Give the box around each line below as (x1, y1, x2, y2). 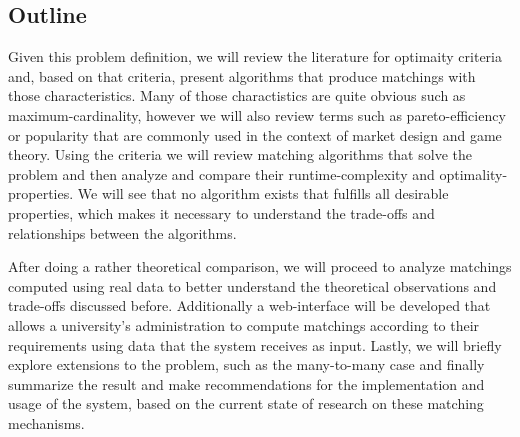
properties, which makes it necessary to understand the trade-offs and (8, 202, 435, 223)
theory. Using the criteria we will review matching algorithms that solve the (8, 144, 472, 165)
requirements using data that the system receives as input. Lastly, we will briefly (8, 334, 502, 355)
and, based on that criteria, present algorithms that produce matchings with (8, 65, 476, 86)
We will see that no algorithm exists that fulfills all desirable (77, 183, 449, 204)
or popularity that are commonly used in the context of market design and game (8, 124, 502, 145)
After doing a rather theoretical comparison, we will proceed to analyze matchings (8, 256, 512, 277)
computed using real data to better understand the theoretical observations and (8, 275, 497, 296)
